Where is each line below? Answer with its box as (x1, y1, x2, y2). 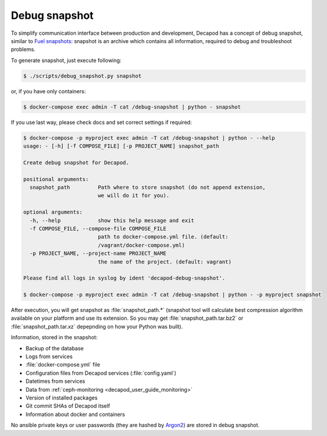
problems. (11, 46, 35, 53)
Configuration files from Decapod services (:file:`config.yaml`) (25, 369, 177, 376)
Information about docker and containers (25, 411, 125, 418)
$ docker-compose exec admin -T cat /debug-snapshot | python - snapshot (23, 103, 241, 110)
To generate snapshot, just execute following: (11, 57, 122, 64)
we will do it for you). (97, 192, 170, 199)
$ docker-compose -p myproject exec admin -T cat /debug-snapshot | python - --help (23, 135, 275, 141)
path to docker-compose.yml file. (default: (97, 234, 229, 240)
